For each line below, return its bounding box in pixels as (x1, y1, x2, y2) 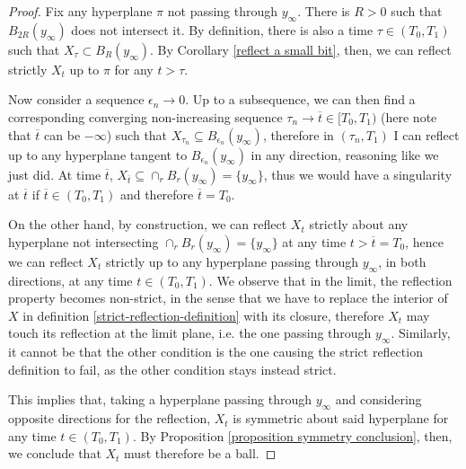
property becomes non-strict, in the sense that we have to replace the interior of (8, 288, 448, 307)
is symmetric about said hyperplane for (233, 409, 449, 428)
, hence (405, 232, 444, 251)
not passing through (167, 2, 278, 20)
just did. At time (8, 164, 101, 183)
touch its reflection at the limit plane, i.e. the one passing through (8, 323, 372, 342)
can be (44, 125, 81, 144)
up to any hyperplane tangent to (8, 145, 188, 164)
